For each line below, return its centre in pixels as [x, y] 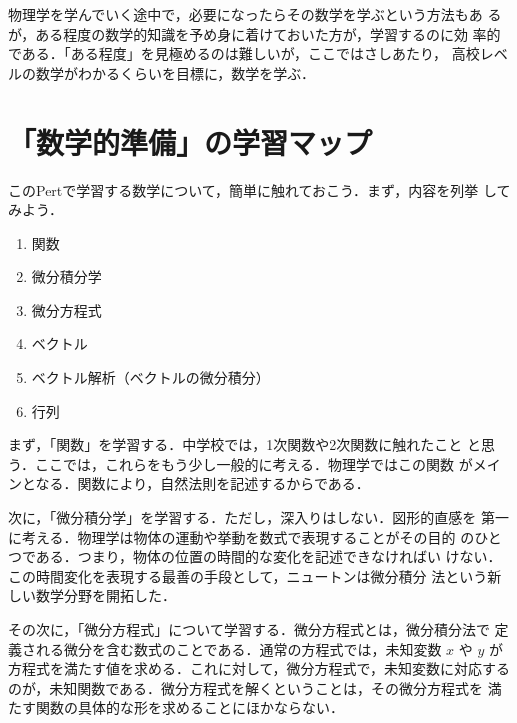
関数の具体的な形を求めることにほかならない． [189, 707]
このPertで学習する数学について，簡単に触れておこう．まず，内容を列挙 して [259, 189]
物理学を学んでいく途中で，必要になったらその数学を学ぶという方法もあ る [255, 14]
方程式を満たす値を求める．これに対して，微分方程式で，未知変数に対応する [259, 668]
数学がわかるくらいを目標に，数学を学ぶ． [175, 72]
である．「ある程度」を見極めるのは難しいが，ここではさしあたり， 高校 [244, 53]
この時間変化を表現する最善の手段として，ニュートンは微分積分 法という [248, 575]
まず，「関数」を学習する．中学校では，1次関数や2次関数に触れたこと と [244, 444]
